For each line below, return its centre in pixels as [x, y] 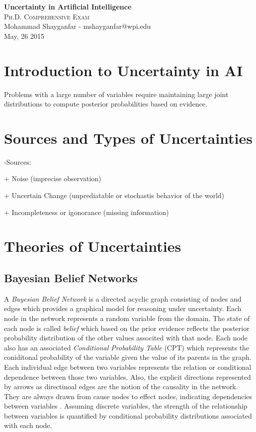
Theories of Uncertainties [93, 246]
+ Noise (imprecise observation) [53, 178]
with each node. [28, 425]
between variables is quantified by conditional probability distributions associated [128, 415]
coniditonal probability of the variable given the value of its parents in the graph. [128, 357]
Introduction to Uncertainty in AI [124, 70]
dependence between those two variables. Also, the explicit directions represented [128, 377]
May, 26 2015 [24, 36]
